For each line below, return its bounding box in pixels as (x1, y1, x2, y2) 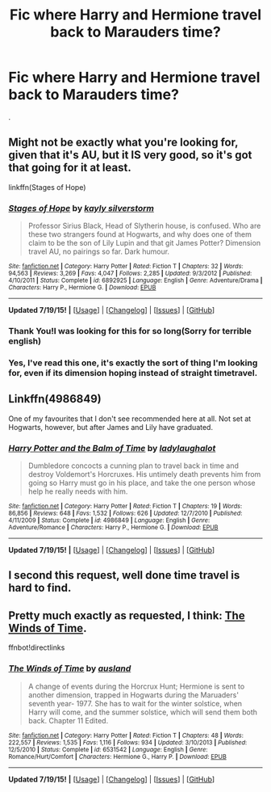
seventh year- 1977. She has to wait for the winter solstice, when (27, 698, 243, 708)
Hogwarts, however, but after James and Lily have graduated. (8, 422, 214, 432)
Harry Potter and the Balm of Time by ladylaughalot (8, 442, 216, 453)
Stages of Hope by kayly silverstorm (8, 202, 155, 213)
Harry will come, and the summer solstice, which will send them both (27, 707, 258, 717)
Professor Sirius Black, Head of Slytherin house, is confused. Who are (27, 221, 261, 231)
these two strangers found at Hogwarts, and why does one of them (27, 230, 252, 239)
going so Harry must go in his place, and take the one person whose (27, 478, 256, 487)
